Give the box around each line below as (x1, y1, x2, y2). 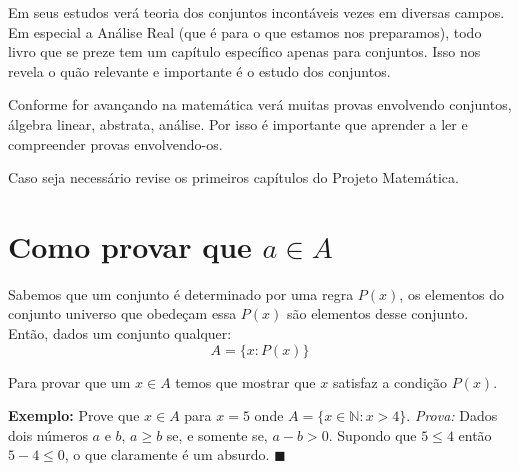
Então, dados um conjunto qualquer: (8, 323, 232, 344)
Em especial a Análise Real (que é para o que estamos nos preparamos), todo (8, 21, 482, 42)
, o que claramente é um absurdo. (64, 444, 270, 465)
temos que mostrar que (175, 371, 316, 392)
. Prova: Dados (406, 405, 498, 426)
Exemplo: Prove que (8, 405, 140, 426)
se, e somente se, (166, 424, 268, 445)
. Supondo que (328, 424, 417, 445)
